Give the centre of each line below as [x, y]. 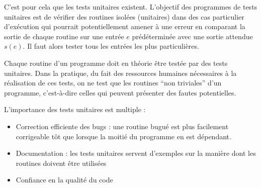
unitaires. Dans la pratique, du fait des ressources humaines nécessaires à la [120, 73]
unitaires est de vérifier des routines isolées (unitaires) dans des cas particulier [124, 16]
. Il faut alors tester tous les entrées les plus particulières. [111, 46]
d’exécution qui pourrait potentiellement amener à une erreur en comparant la [125, 26]
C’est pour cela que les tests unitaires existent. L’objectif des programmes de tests [131, 7]
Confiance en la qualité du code [64, 180]
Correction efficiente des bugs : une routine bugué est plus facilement [122, 126]
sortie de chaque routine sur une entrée [64, 36]
